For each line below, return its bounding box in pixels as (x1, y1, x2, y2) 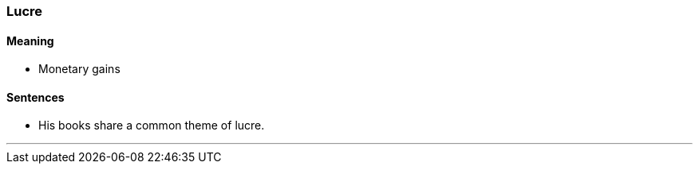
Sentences (6, 90, 65, 104)
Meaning (6, 33, 54, 48)
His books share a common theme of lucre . (38, 118, 265, 133)
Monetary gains (38, 62, 120, 76)
